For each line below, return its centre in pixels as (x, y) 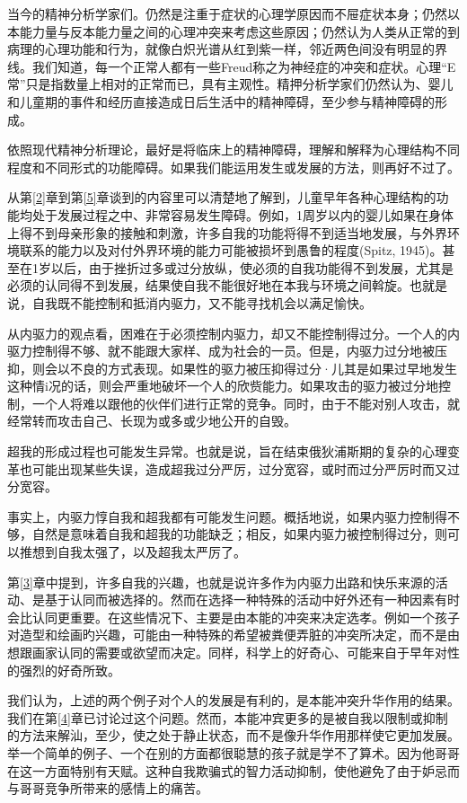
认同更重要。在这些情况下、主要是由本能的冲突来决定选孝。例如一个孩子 (246, 617)
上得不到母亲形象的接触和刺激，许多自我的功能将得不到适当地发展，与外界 (227, 232)
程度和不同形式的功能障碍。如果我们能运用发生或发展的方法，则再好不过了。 (233, 167)
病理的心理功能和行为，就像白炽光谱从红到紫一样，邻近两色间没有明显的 (221, 49)
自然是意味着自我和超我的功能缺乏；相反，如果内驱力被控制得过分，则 (239, 534)
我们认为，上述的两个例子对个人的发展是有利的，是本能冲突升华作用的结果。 (233, 700)
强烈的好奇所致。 (70, 670)
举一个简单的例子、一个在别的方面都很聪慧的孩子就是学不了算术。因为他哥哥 (233, 752)
